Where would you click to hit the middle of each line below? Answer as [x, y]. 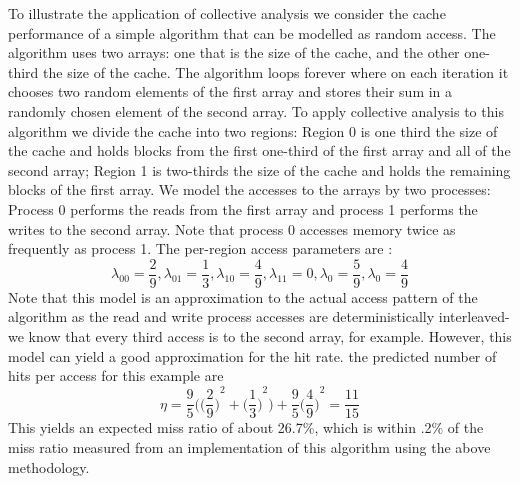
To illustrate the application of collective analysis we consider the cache [227, 13]
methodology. [49, 466]
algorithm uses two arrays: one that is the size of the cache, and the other [234, 52]
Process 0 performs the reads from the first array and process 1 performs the [243, 208]
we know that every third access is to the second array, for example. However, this [260, 335]
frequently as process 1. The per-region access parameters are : [200, 248]
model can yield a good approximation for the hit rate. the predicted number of [252, 355]
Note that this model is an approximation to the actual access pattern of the [243, 296]
